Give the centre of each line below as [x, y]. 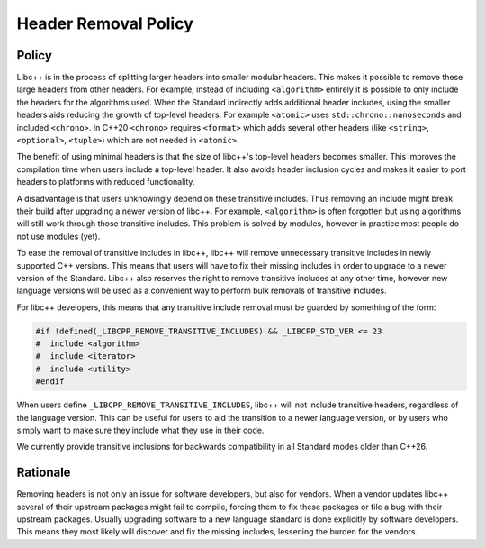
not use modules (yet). [58, 236]
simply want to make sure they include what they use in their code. [140, 430]
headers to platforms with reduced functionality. [106, 182]
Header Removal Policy [105, 23]
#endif [50, 382]
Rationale [44, 473]
